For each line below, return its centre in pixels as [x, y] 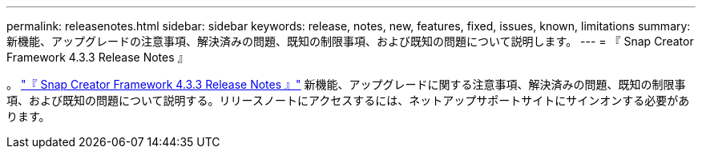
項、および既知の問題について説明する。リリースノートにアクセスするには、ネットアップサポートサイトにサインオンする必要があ [348, 100]
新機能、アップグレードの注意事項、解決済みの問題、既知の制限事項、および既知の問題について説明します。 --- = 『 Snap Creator [350, 41]
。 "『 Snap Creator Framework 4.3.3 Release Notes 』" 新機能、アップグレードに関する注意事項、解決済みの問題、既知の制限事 [346, 84]
